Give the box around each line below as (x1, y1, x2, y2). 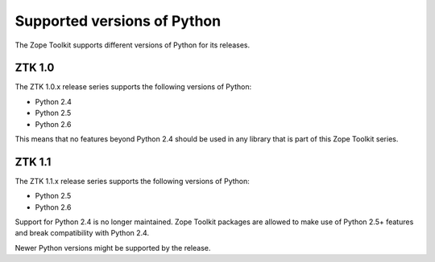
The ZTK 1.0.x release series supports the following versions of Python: (14, 82, 252, 92)
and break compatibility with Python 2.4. (14, 228, 149, 238)
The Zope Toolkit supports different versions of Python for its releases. (14, 40, 251, 50)
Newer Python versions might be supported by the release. (14, 243, 211, 252)
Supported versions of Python (14, 12, 222, 30)
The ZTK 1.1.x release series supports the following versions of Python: (14, 176, 250, 186)
